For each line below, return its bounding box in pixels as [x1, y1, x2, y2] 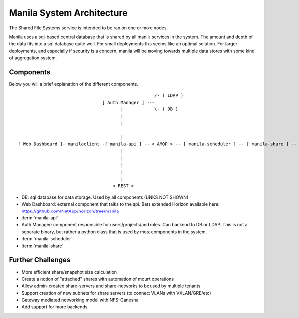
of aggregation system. [9, 55, 57, 61]
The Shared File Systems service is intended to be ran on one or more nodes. [9, 25, 168, 31]
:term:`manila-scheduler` [21, 236, 73, 242]
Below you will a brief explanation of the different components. [9, 81, 138, 87]
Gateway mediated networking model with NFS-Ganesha [21, 297, 139, 303]
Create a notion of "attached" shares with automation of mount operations [21, 276, 174, 282]
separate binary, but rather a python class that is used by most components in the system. [21, 229, 207, 235]
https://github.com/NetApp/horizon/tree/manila [21, 208, 119, 214]
